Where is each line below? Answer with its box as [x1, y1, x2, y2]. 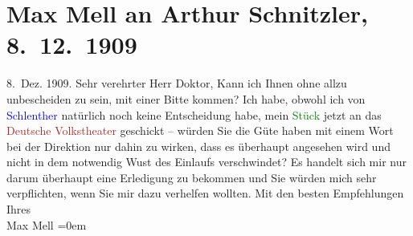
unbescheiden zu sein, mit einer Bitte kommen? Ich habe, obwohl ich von [6, 90, 366, 107]
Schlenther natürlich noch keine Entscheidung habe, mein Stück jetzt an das [6, 106, 382, 123]
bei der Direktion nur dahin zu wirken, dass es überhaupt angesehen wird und [6, 137, 391, 154]
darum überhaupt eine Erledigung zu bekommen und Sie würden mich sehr [6, 169, 377, 185]
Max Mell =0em [6, 216, 87, 233]
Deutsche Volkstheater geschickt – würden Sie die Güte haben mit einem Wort [6, 122, 394, 139]
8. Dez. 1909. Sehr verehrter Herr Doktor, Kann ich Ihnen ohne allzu [6, 75, 347, 92]
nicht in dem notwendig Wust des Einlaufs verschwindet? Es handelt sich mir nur [6, 153, 407, 170]
